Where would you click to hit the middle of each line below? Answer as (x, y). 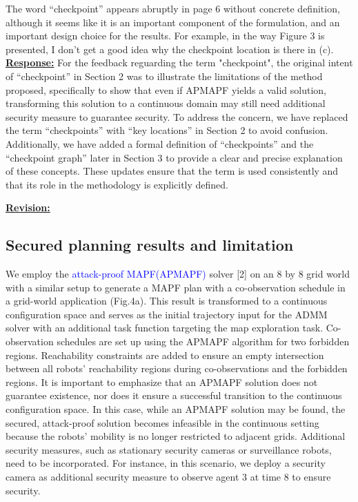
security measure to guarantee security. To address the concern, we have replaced (177, 116)
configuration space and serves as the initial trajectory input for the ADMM (167, 314)
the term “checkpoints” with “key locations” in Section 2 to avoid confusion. (167, 130)
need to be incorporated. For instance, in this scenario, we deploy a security (166, 463)
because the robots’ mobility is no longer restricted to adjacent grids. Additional (176, 436)
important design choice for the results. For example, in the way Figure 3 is (165, 36)
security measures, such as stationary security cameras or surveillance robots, (169, 449)
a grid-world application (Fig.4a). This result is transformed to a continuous (167, 301)
